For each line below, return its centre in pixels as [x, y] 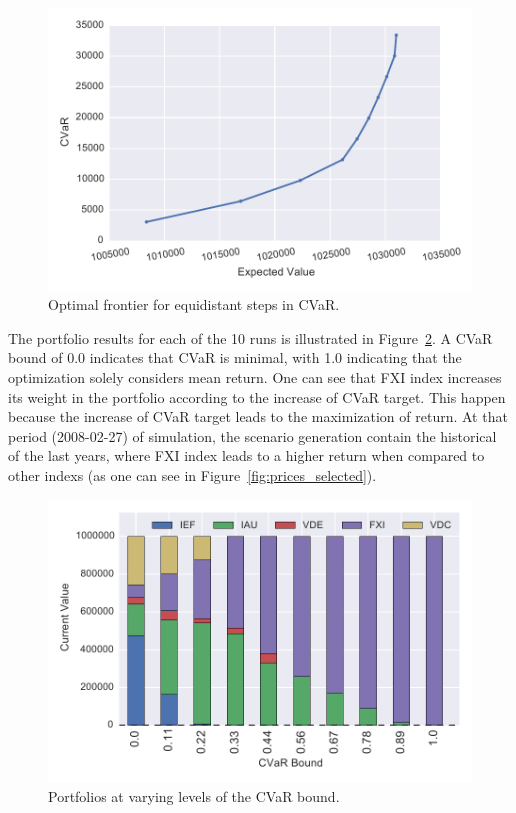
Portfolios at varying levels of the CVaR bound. [194, 795]
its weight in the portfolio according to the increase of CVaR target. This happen [257, 396]
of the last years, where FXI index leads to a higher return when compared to [246, 455]
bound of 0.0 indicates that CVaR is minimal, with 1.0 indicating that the [235, 357]
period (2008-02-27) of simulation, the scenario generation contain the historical [252, 435]
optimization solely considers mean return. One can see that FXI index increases [255, 377]
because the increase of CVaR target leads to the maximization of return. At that [258, 416]
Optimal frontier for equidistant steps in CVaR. [194, 304]
